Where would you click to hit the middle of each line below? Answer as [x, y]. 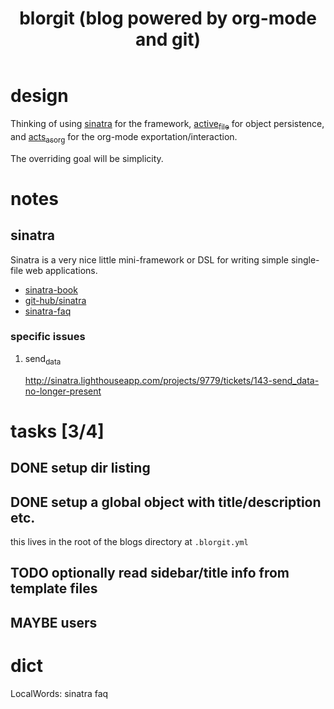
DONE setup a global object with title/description [166, 502]
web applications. [61, 270]
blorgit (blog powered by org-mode [168, 18]
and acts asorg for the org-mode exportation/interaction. [124, 137]
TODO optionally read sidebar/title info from [150, 573]
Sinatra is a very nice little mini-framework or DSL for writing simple [149, 259]
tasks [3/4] [57, 431]
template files [54, 588]
